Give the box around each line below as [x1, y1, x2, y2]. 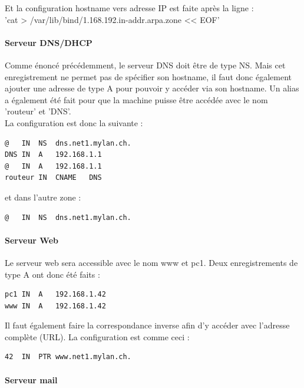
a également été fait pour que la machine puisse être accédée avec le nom [5, 93, 268, 106]
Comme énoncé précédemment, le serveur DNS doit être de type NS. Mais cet [5, 58, 286, 71]
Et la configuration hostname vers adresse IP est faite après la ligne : [5, 2, 254, 14]
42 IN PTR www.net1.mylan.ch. [5, 353, 131, 361]
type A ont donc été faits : [5, 268, 100, 280]
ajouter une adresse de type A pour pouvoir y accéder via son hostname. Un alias [5, 82, 299, 94]
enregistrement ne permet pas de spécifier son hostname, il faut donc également [5, 70, 292, 83]
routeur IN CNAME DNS [5, 173, 102, 182]
